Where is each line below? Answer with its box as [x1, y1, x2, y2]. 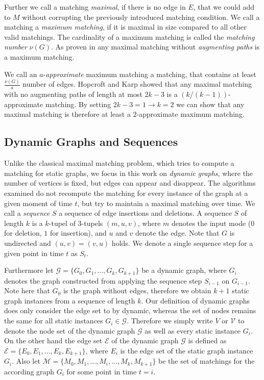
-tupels [81, 217, 103, 228]
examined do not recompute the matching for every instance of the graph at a [4, 188, 248, 198]
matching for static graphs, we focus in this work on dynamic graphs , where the [4, 167, 253, 178]
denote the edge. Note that [135, 227, 220, 238]
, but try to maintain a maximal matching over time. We [77, 197, 255, 208]
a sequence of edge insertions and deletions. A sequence [59, 208, 232, 218]
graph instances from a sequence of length [4, 295, 135, 306]
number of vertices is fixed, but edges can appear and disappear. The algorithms [4, 178, 256, 188]
